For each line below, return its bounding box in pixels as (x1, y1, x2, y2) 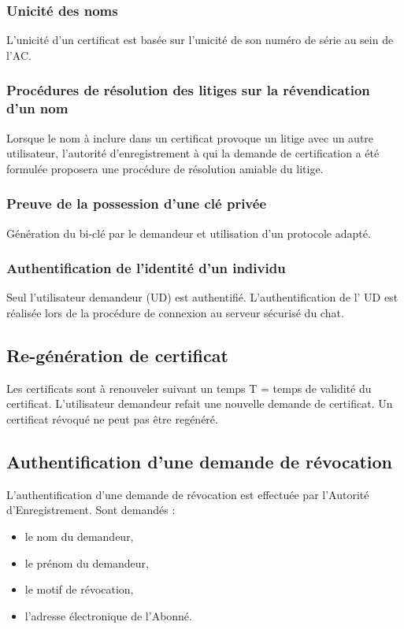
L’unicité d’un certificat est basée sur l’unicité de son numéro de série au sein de (6, 31, 394, 48)
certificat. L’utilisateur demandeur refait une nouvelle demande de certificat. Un (6, 395, 393, 412)
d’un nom (6, 98, 69, 118)
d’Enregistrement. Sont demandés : (6, 501, 176, 518)
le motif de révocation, (24, 581, 134, 598)
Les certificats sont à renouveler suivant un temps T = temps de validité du (6, 379, 372, 396)
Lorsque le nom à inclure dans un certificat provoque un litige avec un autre (6, 129, 374, 146)
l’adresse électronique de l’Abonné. (24, 607, 192, 623)
